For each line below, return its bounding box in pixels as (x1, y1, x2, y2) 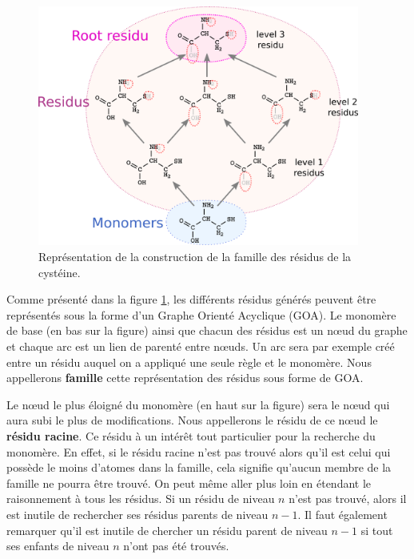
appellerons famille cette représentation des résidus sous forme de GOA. (6, 369, 364, 386)
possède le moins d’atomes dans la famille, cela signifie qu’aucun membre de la (6, 459, 392, 476)
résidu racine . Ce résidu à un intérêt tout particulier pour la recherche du (6, 427, 376, 444)
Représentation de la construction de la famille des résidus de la (38, 248, 352, 265)
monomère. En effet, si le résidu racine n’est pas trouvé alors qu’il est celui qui (6, 443, 391, 460)
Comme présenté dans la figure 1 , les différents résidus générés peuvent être (6, 291, 376, 308)
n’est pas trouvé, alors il (289, 490, 407, 507)
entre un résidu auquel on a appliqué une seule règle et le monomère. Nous (6, 353, 372, 370)
